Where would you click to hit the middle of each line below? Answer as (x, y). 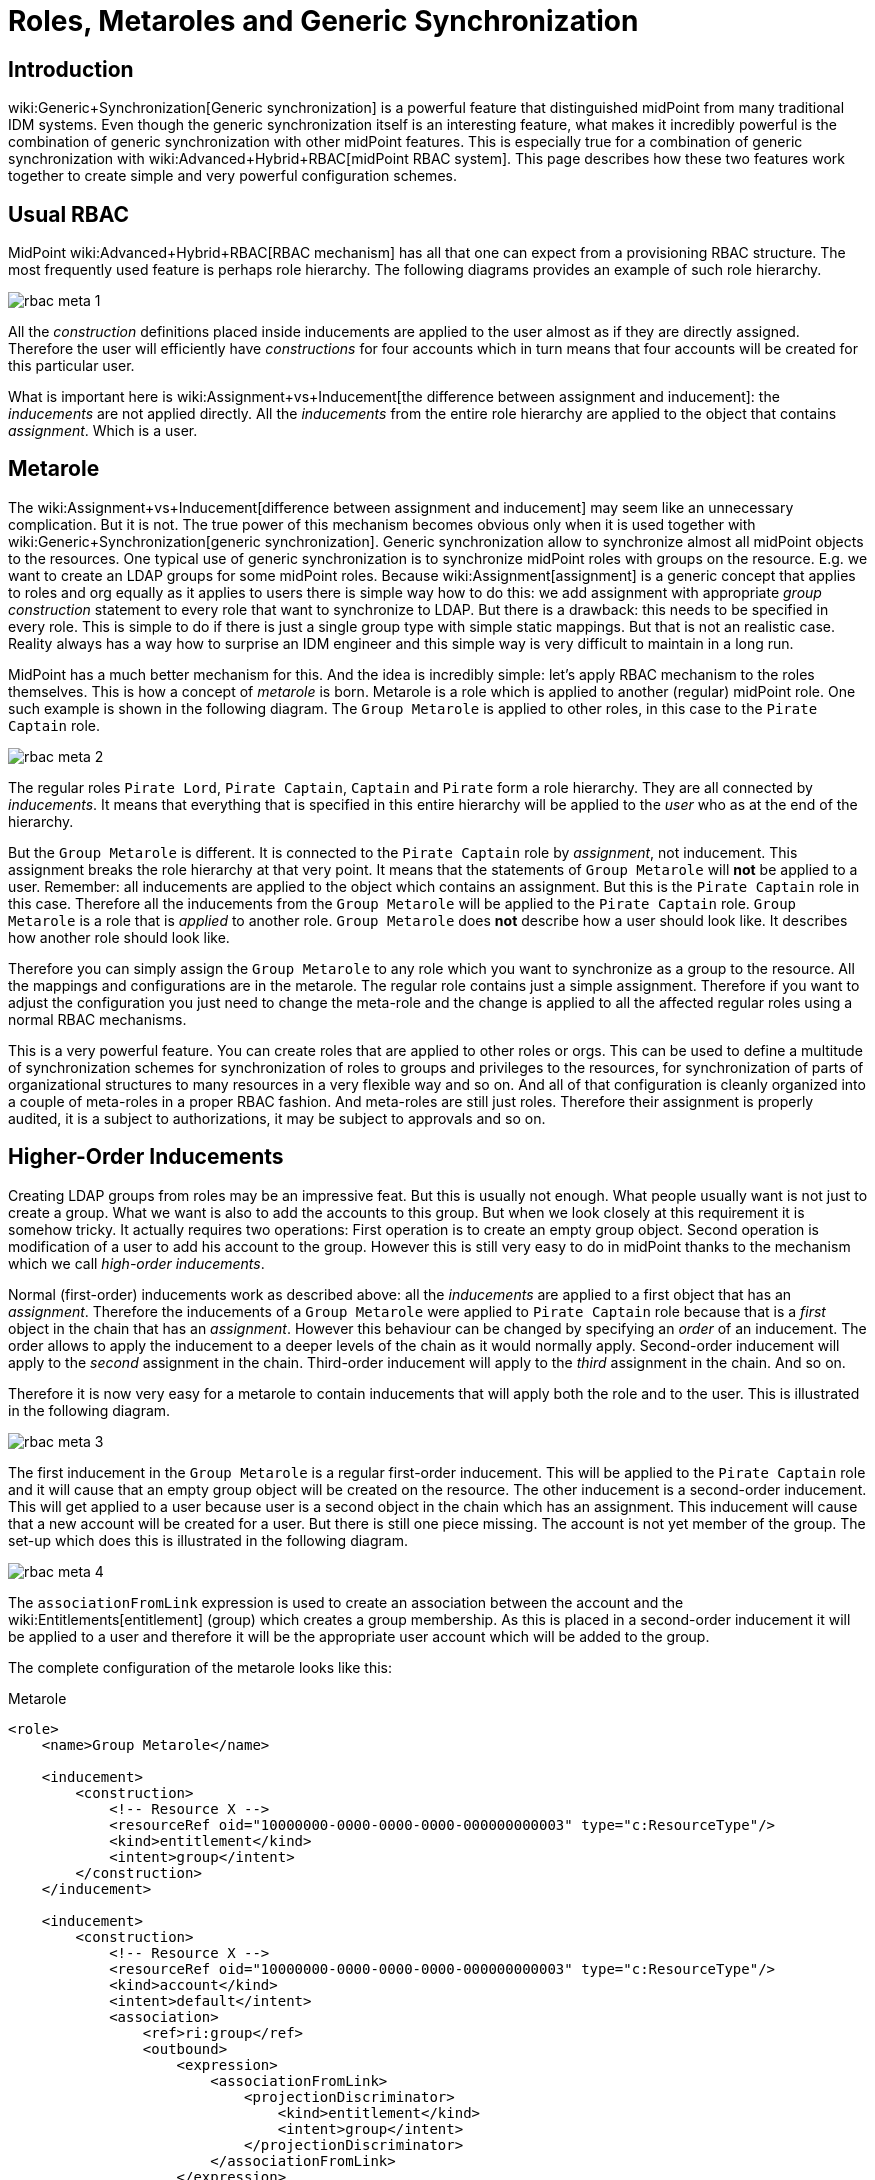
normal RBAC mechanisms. (97, 1019)
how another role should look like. (119, 937)
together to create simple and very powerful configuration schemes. (232, 176)
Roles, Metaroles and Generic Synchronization (323, 21)
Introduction (71, 69)
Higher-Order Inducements (146, 1157)
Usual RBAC (69, 214)
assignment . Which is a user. (103, 431)
